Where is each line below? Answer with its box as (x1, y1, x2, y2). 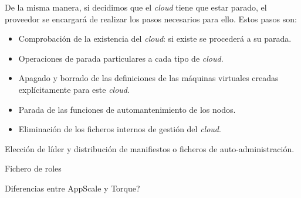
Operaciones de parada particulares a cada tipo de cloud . (18, 52, 224, 64)
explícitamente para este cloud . (18, 83, 130, 95)
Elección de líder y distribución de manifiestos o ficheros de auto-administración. (5, 142, 295, 155)
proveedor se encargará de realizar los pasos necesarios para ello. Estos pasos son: (5, 12, 297, 25)
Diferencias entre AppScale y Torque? (5, 182, 140, 194)
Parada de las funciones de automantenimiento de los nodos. (18, 103, 236, 115)
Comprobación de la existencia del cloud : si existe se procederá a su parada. (18, 32, 292, 45)
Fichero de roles (5, 162, 62, 174)
